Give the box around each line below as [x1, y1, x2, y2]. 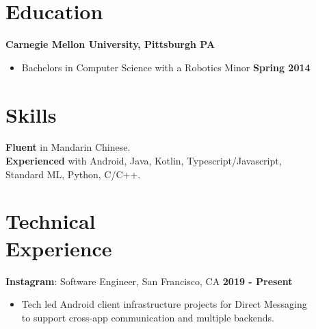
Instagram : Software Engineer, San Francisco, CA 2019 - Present [5, 273, 293, 288]
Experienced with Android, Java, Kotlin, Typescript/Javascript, [5, 154, 282, 168]
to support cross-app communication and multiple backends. [21, 310, 274, 324]
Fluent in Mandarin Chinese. [5, 140, 131, 154]
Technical [5, 207, 96, 235]
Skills [5, 100, 57, 128]
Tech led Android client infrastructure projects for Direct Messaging [21, 297, 307, 311]
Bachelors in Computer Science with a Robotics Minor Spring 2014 [21, 60, 311, 74]
